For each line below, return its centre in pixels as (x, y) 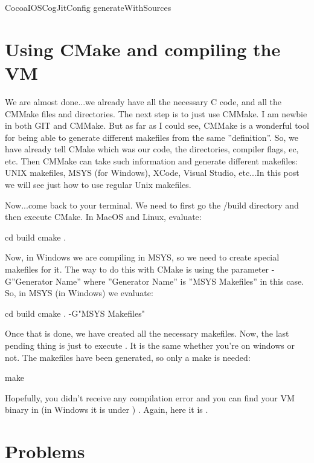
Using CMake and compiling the (143, 49)
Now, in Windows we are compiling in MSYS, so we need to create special (142, 257)
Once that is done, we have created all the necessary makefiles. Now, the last (147, 333)
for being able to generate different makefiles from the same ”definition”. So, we (152, 137)
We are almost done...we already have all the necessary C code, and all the (143, 101)
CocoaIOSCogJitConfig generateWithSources (88, 7)
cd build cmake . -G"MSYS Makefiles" (75, 313)
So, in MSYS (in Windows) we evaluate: (79, 293)
